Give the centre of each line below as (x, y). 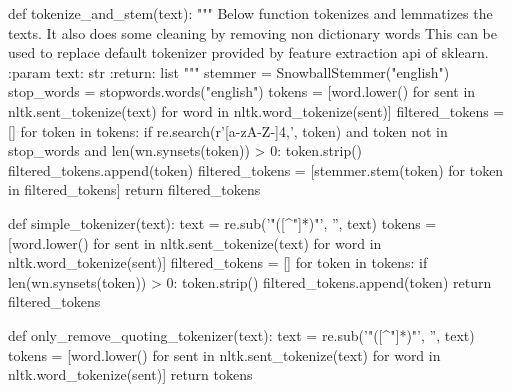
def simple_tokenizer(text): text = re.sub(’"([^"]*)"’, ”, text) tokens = (222, 222)
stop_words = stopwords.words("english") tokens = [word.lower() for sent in (242, 91)
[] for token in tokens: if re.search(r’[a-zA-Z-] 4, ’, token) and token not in (228, 130)
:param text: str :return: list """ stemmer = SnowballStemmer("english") (229, 71)
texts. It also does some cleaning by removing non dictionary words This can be (252, 32)
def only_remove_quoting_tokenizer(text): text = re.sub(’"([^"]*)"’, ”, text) (241, 334)
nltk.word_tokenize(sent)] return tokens (130, 374)
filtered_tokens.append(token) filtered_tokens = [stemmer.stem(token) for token (256, 169)
